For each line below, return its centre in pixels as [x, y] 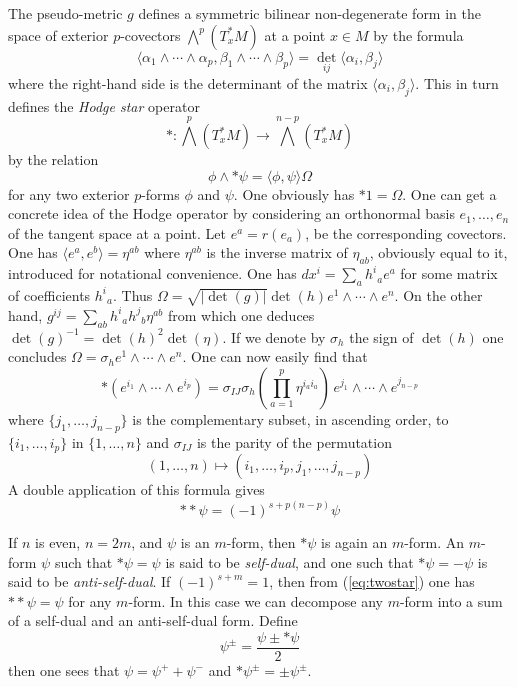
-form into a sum [451, 600]
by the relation [53, 159]
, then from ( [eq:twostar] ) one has [372, 581]
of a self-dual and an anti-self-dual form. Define [153, 620]
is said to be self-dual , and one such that [289, 561]
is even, [58, 542]
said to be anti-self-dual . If [89, 581]
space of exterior [58, 34]
